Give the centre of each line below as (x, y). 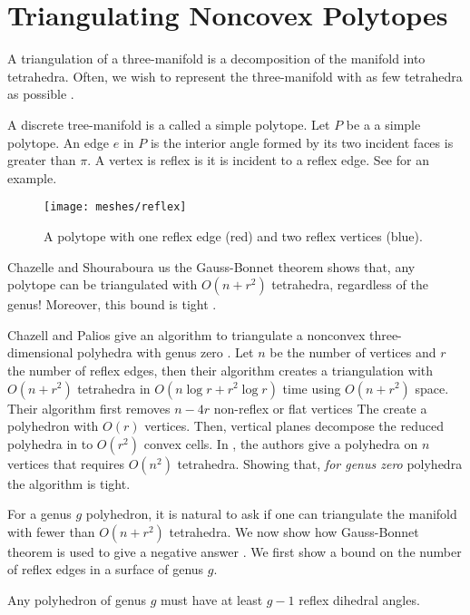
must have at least (211, 600)
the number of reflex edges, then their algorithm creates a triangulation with (220, 370)
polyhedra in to (50, 443)
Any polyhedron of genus (77, 600)
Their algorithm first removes (89, 408)
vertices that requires (66, 463)
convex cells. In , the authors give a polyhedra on (281, 443)
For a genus (39, 514)
